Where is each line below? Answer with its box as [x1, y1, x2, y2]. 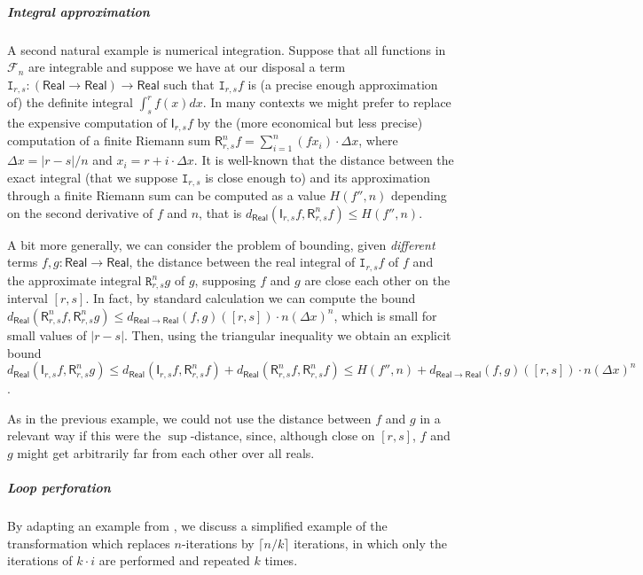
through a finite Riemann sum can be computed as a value [7, 186, 325, 205]
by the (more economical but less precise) [197, 113, 423, 131]
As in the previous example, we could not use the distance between [7, 408, 372, 427]
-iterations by [181, 533, 255, 552]
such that [163, 74, 215, 93]
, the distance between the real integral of [129, 253, 356, 271]
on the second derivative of [7, 203, 153, 221]
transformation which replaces [7, 533, 170, 552]
